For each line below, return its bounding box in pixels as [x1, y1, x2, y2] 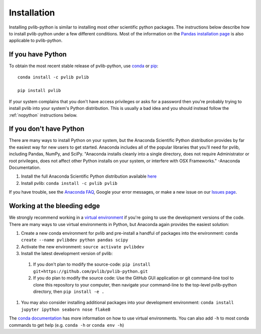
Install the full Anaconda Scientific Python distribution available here [21, 173, 157, 179]
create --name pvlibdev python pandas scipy [21, 237, 129, 243]
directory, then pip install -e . [33, 288, 104, 295]
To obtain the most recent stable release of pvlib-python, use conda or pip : [9, 63, 159, 69]
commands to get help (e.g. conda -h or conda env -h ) [9, 322, 124, 328]
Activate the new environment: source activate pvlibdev [21, 243, 145, 249]
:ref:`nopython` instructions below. [9, 112, 77, 118]
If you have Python [9, 50, 67, 59]
